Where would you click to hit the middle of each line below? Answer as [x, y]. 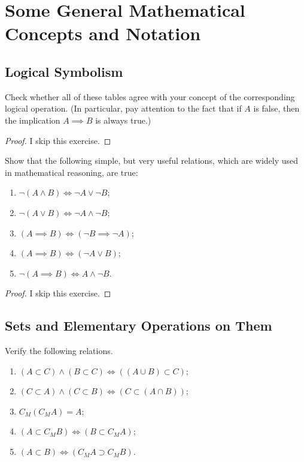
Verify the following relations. [59, 351]
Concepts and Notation [103, 33]
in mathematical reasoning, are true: [72, 172]
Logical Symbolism [64, 71]
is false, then [276, 108]
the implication [33, 120]
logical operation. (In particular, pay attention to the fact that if [123, 108]
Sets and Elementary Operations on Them [139, 325]
